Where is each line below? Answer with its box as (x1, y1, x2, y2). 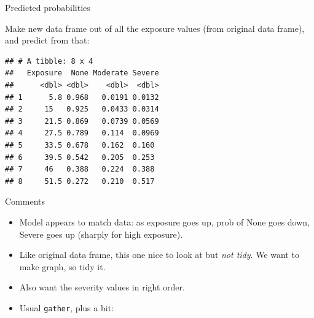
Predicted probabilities (5, 1, 90, 13)
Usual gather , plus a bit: (19, 301, 114, 314)
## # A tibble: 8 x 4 (5, 56, 93, 66)
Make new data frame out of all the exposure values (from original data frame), (5, 21, 305, 34)
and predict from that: (5, 34, 90, 47)
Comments (5, 195, 45, 208)
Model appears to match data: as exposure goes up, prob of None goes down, (19, 215, 310, 228)
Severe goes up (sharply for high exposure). (19, 227, 183, 240)
